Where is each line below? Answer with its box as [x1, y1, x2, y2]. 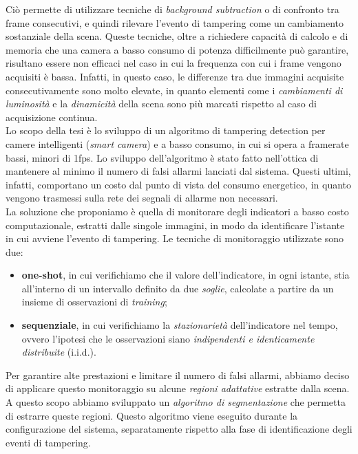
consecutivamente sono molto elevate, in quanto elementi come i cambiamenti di [6, 83, 343, 97]
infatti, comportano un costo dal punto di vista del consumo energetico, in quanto [6, 177, 352, 191]
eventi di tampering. [6, 435, 91, 449]
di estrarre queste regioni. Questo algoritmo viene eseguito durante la [6, 408, 298, 422]
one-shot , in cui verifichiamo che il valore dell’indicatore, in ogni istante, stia [21, 268, 350, 282]
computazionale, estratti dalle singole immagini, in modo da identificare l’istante [6, 217, 345, 232]
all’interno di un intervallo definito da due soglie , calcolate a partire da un [21, 281, 334, 295]
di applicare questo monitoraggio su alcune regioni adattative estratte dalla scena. [6, 381, 350, 396]
